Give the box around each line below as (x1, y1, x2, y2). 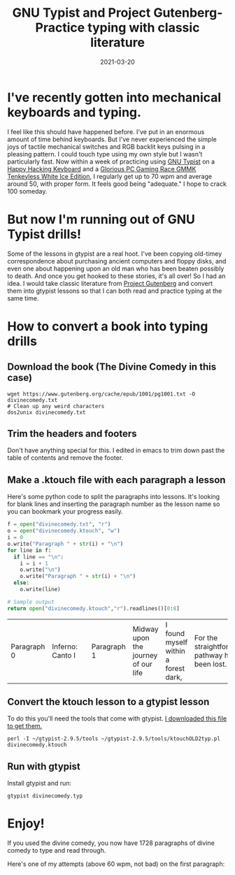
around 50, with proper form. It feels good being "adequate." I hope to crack (7, 180, 227, 188)
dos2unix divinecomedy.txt (7, 409, 86, 416)
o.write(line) (20, 586, 61, 593)
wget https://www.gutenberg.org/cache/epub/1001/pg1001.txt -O (7, 390, 196, 398)
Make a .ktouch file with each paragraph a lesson (7, 474, 226, 486)
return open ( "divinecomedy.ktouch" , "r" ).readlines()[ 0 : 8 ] (7, 605, 180, 612)
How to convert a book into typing (7, 318, 208, 334)
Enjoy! (7, 816, 45, 832)
